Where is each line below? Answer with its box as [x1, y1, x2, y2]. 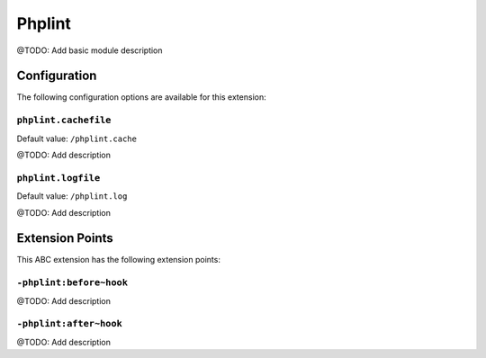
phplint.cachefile [16, 114, 112, 126]
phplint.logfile [16, 172, 101, 183]
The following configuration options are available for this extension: [16, 92, 266, 103]
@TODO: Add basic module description [16, 45, 163, 56]
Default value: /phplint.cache [16, 133, 137, 144]
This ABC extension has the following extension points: [16, 255, 220, 265]
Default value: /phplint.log [16, 191, 128, 201]
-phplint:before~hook [16, 277, 128, 289]
